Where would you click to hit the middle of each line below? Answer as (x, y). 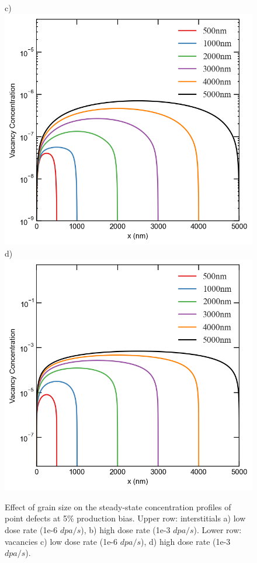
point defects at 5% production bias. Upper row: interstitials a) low (125, 518)
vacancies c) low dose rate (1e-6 (61, 541)
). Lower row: (218, 530)
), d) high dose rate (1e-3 (186, 541)
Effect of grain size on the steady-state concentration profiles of (118, 506)
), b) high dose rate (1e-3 (126, 530)
